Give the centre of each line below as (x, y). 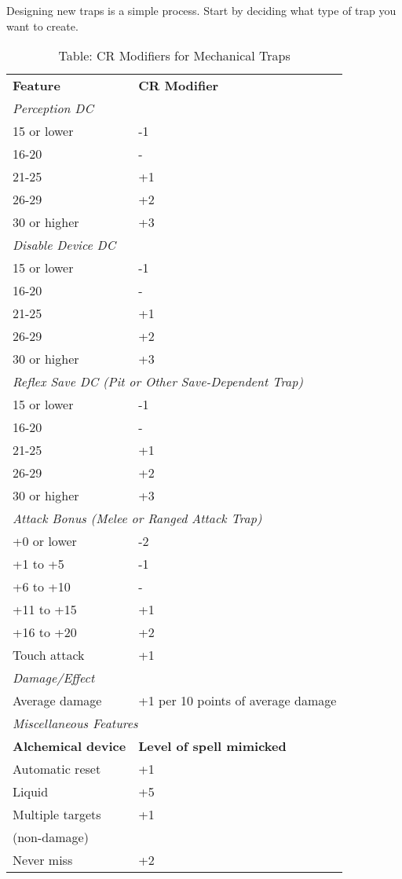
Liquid (31, 792)
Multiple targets (57, 815)
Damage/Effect (54, 678)
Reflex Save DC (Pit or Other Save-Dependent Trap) (158, 382)
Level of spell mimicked (212, 746)
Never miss (43, 860)
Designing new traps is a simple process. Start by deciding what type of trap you (201, 10)
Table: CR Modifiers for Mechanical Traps (174, 56)
